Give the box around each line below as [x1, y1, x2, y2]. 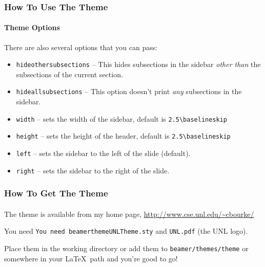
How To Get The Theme [4, 187, 108, 199]
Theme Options [4, 22, 60, 33]
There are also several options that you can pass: [4, 41, 158, 52]
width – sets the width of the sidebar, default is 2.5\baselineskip [16, 113, 228, 124]
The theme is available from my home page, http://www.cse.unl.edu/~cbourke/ [4, 208, 254, 219]
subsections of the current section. [16, 69, 123, 79]
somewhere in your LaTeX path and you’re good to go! [4, 253, 178, 263]
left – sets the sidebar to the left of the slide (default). [16, 148, 191, 159]
